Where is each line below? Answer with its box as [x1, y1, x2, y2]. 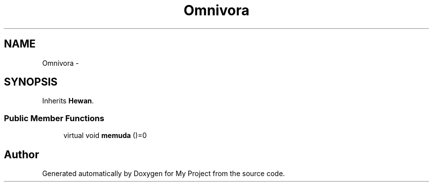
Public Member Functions [4, 113, 104, 123]
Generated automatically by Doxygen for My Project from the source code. [42, 169, 285, 178]
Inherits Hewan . [42, 96, 94, 105]
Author [4, 148, 39, 161]
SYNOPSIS [4, 76, 58, 89]
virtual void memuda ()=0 [63, 131, 147, 140]
